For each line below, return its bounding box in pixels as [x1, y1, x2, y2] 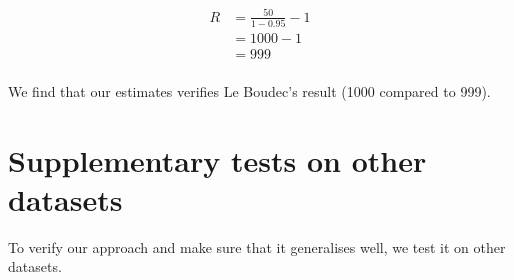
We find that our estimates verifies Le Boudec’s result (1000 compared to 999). [8, 80, 491, 101]
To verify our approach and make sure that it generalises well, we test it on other [8, 236, 506, 257]
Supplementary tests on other [8, 139, 427, 180]
